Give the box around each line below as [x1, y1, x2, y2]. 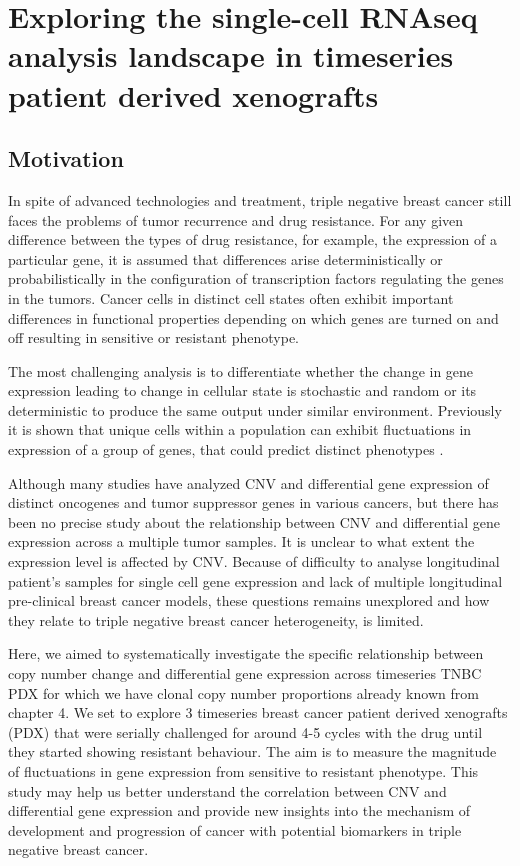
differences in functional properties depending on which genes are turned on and [8, 307, 499, 328]
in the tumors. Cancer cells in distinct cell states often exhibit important [8, 287, 454, 308]
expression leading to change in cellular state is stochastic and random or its [8, 380, 477, 401]
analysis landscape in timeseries [8, 35, 454, 76]
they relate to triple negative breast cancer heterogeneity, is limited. [8, 609, 424, 630]
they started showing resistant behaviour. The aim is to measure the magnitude [8, 741, 497, 762]
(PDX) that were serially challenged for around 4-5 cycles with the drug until [8, 721, 483, 742]
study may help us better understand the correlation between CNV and [8, 780, 447, 801]
